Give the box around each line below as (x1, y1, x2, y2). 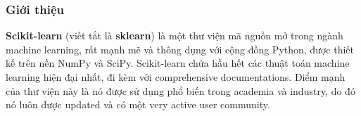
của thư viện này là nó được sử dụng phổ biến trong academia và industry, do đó (6, 83, 355, 98)
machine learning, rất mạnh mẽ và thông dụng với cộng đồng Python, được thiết (6, 41, 354, 56)
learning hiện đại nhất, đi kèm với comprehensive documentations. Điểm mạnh (6, 70, 346, 84)
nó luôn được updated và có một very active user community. (6, 97, 270, 112)
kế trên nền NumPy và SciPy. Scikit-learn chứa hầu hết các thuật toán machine (6, 56, 350, 70)
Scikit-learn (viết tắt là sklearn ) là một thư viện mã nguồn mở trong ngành (6, 28, 343, 43)
